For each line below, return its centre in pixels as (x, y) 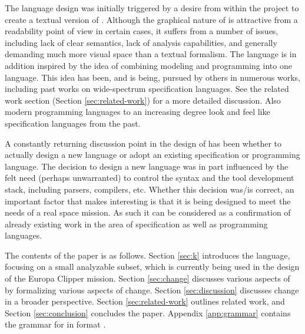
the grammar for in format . (55, 324)
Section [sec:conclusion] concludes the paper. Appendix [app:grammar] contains (148, 312)
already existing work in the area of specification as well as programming (136, 224)
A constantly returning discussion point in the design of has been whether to (143, 143)
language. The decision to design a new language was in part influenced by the (147, 166)
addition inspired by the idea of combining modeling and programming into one (148, 65)
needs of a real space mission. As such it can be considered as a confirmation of (148, 212)
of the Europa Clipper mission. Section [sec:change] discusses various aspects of (147, 278)
